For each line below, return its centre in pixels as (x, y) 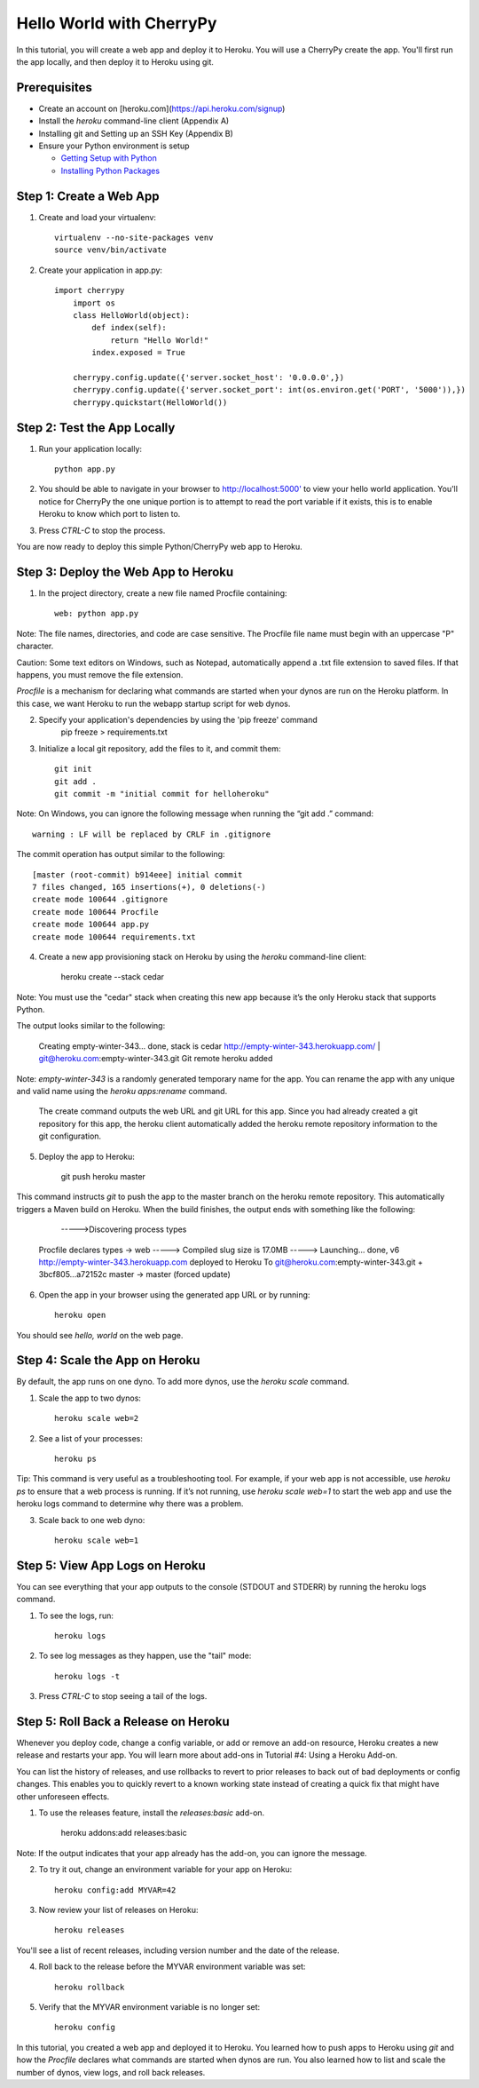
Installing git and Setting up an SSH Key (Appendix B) (136, 133)
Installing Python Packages (110, 171)
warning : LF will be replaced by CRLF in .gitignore (151, 834)
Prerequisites (54, 87)
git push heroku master (103, 1176)
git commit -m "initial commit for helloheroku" (162, 794)
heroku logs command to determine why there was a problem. (130, 1504)
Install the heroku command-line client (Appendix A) (134, 121)
